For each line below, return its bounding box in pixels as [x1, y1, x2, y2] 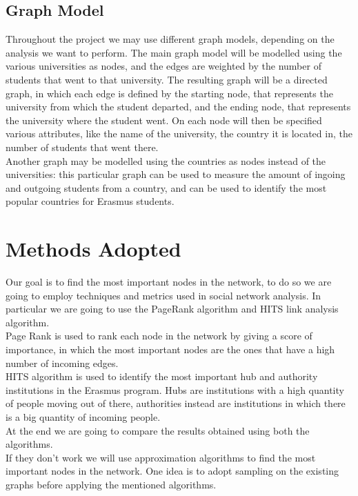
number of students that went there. [6, 139, 159, 154]
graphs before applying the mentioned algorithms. [6, 477, 217, 491]
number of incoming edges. [6, 355, 119, 370]
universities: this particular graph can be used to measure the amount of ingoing [6, 167, 346, 181]
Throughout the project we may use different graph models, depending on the [6, 32, 335, 46]
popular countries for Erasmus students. [6, 194, 175, 208]
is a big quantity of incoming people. [6, 409, 161, 424]
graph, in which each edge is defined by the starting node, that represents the [6, 86, 333, 100]
